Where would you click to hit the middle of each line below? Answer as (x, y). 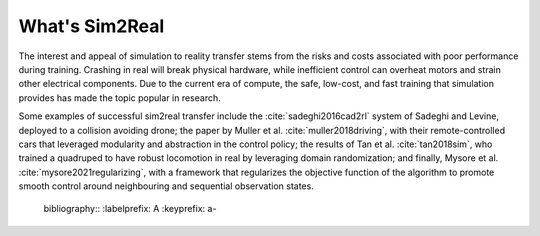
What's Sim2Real (91, 26)
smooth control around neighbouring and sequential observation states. (166, 186)
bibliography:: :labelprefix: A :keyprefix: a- (130, 209)
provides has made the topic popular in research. (119, 97)
